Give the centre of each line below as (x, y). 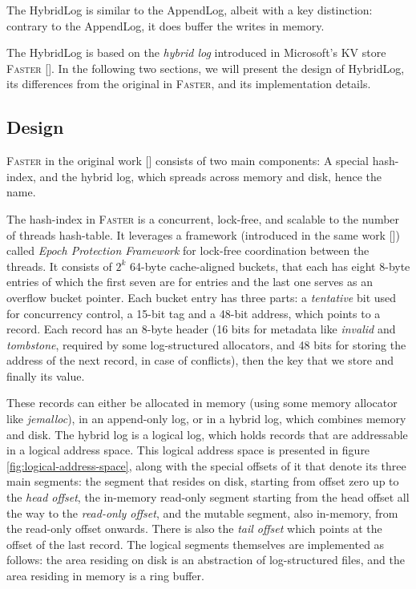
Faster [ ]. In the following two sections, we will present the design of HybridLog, (206, 68)
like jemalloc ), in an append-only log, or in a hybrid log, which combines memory (206, 419)
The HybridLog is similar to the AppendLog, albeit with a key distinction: (190, 10)
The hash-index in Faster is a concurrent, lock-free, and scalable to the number (203, 218)
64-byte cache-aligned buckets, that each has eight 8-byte (270, 266)
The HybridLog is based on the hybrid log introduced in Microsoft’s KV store (196, 52)
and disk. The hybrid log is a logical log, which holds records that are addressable (207, 434)
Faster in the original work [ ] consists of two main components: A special (188, 161)
